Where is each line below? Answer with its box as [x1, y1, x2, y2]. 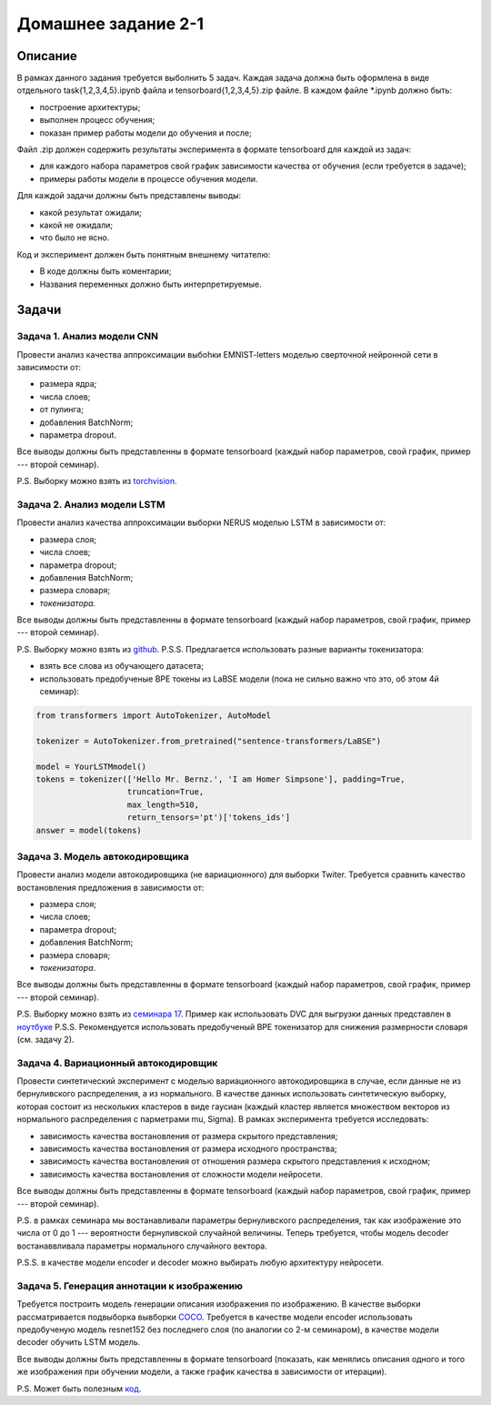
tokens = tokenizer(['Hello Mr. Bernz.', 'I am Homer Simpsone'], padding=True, [35, 773, 406, 784]
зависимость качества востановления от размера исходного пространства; [39, 1143, 338, 1155]
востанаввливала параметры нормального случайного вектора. [16, 1240, 267, 1251]
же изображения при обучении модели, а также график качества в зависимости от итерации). [16, 1366, 387, 1378]
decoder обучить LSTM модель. [16, 1337, 141, 1348]
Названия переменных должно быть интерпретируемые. [39, 278, 263, 289]
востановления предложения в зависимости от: [16, 882, 205, 893]
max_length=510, [126, 799, 200, 810]
